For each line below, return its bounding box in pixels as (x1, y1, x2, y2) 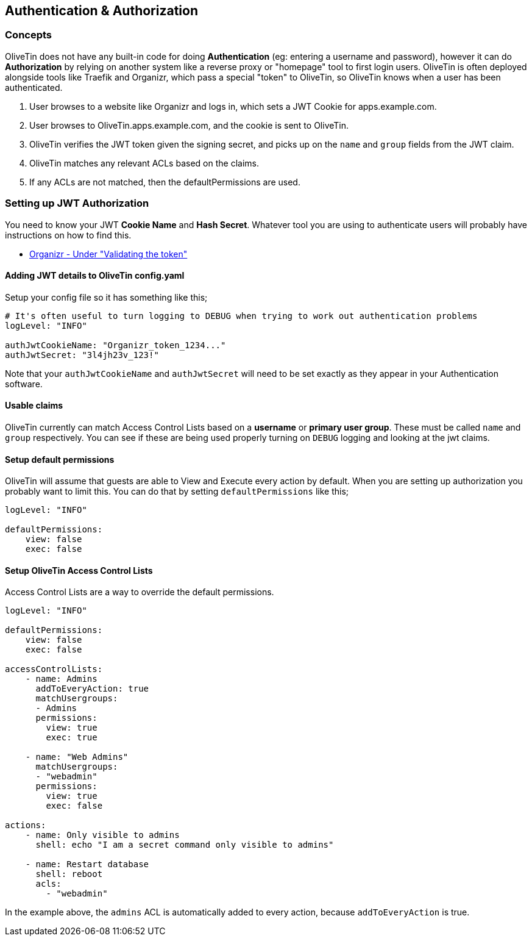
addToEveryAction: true (35, 684, 149, 694)
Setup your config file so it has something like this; (5, 292, 208, 302)
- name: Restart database (25, 859, 149, 870)
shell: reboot (35, 869, 103, 879)
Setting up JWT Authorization (5, 197, 149, 210)
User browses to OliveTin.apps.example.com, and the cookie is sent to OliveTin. (29, 120, 349, 131)
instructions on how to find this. (5, 229, 132, 240)
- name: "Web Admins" (25, 752, 129, 762)
